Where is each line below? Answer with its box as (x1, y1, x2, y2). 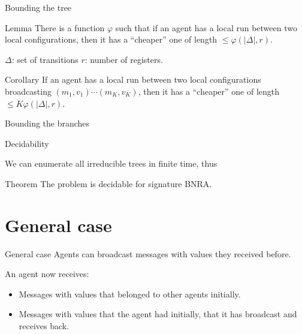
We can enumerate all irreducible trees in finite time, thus (5, 157, 218, 170)
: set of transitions (11, 53, 78, 65)
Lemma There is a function (5, 21, 105, 34)
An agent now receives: (5, 267, 89, 280)
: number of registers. (84, 53, 163, 65)
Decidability (5, 137, 49, 149)
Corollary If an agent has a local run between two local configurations (5, 73, 261, 86)
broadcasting (5, 85, 52, 97)
